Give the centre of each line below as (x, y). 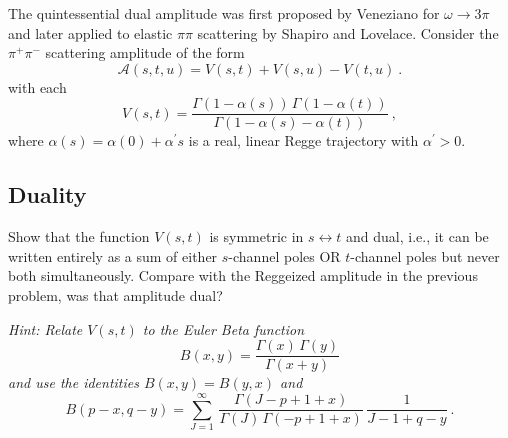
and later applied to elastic (90, 32)
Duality (47, 194)
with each (37, 86)
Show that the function (79, 236)
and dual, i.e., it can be (417, 236)
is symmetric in (256, 236)
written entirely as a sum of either (113, 255)
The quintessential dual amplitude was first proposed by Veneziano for (224, 13)
